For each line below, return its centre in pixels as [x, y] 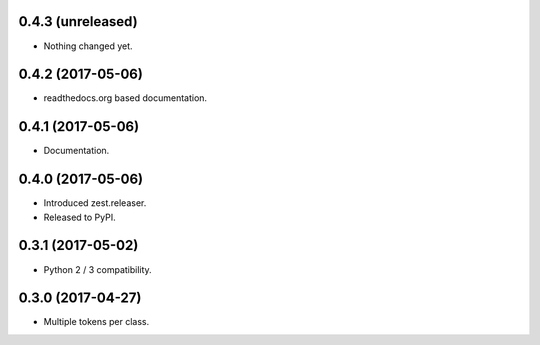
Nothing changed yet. [88, 46]
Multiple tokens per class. [96, 322]
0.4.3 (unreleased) [78, 21]
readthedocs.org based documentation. [125, 98]
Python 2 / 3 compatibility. [97, 269]
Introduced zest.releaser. [95, 203]
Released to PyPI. [79, 217]
